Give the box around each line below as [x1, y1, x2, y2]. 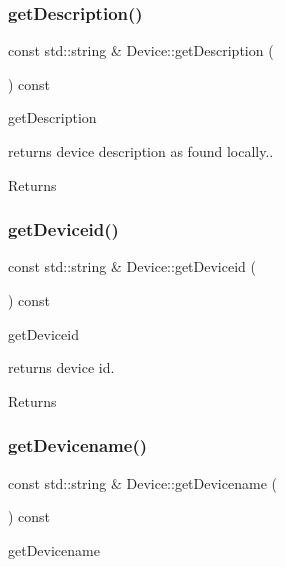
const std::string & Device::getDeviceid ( [8, 256, 256, 277]
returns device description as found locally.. [8, 141, 274, 161]
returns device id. [8, 357, 115, 378]
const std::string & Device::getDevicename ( [8, 472, 277, 493]
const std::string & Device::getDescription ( [8, 40, 274, 61]
